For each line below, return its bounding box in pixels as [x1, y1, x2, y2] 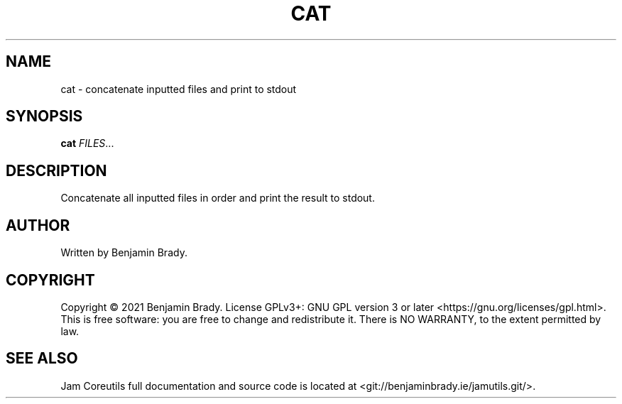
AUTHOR [6, 216, 70, 234]
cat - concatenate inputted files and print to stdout [60, 82, 297, 95]
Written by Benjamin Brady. [60, 246, 187, 259]
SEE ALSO [6, 349, 78, 368]
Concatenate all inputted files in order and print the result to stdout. [60, 192, 375, 204]
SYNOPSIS [6, 107, 83, 126]
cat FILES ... [60, 137, 114, 150]
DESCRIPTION [6, 161, 107, 180]
